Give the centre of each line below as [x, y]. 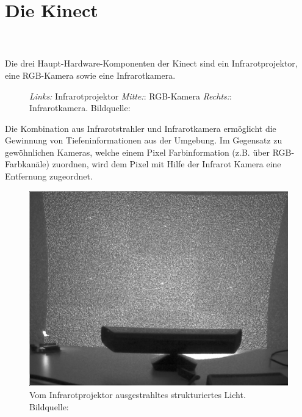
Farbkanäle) [27, 164]
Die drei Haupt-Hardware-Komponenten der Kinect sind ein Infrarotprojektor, [151, 63]
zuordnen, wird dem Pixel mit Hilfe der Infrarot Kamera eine [167, 164]
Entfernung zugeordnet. [49, 176]
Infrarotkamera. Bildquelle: [80, 108]
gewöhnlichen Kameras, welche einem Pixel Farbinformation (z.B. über [138, 152]
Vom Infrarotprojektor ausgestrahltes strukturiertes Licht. [138, 394]
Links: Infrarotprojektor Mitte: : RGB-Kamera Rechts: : [131, 96]
